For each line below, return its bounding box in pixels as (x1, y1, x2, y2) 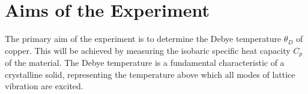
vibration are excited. (5, 80, 83, 92)
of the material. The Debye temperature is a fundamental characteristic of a (5, 56, 285, 69)
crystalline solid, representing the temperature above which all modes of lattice (5, 68, 295, 80)
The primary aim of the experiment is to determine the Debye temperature (5, 32, 282, 45)
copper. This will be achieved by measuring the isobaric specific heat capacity (5, 44, 291, 56)
